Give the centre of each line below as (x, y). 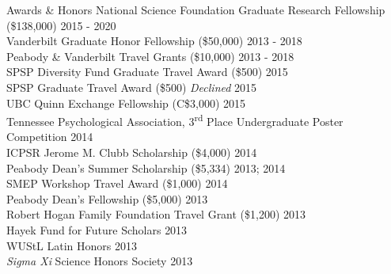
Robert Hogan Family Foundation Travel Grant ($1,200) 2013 (156, 214)
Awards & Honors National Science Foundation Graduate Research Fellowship (196, 10)
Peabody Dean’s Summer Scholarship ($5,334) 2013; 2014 (146, 167)
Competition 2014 (50, 137)
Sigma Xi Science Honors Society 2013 (100, 261)
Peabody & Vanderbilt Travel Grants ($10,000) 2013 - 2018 (150, 56)
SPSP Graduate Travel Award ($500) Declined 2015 (132, 87)
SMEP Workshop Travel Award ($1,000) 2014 (117, 183)
